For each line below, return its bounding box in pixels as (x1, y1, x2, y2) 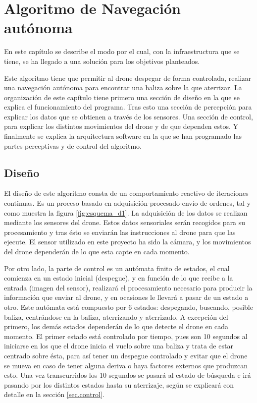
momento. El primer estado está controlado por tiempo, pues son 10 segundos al (4, 331, 248, 341)
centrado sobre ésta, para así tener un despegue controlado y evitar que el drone (4, 350, 248, 360)
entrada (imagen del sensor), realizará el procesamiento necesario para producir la (4, 282, 253, 292)
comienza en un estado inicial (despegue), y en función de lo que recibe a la (4, 273, 233, 283)
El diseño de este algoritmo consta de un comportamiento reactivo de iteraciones (4, 188, 249, 198)
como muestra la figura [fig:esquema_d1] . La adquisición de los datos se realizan (4, 207, 248, 218)
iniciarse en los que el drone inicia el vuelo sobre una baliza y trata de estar (4, 341, 233, 351)
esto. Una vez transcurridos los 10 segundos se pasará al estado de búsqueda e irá (4, 370, 251, 380)
